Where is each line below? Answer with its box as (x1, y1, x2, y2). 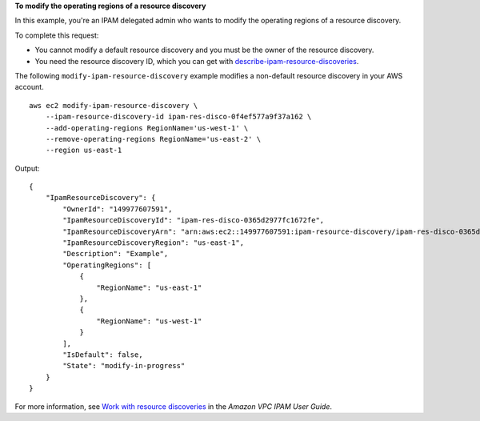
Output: (14, 163, 40, 173)
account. (14, 82, 44, 92)
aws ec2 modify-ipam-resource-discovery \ (29, 101, 198, 110)
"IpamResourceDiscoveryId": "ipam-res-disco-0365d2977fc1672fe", (62, 216, 325, 225)
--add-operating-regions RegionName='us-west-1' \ (45, 123, 249, 132)
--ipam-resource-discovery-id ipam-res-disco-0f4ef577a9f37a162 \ (45, 112, 312, 122)
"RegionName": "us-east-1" (96, 283, 202, 292)
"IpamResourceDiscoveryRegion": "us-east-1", (62, 239, 244, 247)
